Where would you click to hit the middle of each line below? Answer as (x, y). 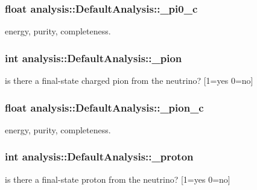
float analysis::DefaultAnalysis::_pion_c (104, 107)
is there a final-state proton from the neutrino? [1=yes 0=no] (118, 179)
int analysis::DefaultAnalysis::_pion (94, 58)
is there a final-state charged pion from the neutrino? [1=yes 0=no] (129, 81)
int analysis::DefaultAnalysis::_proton (99, 157)
